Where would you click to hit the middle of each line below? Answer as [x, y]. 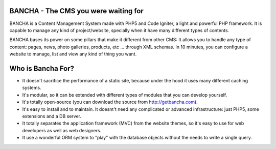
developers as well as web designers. [62, 130]
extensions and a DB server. [52, 116]
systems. [32, 88]
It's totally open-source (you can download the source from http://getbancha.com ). [110, 102]
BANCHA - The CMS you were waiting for [77, 11]
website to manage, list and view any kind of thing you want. [73, 54]
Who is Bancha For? [42, 68]
